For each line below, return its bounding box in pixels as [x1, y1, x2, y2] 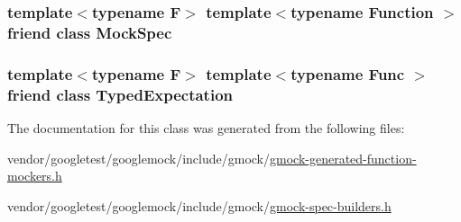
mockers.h [7, 166, 62, 185]
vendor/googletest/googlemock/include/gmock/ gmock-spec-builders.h [7, 196, 392, 215]
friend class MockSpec [7, 21, 172, 43]
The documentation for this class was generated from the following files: [7, 118, 405, 137]
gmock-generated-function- [270, 148, 417, 167]
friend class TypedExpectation [7, 83, 234, 105]
